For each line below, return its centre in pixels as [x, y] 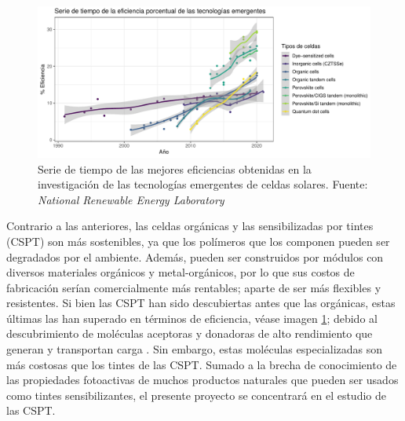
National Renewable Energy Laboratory [131, 199]
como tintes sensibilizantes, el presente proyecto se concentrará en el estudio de [196, 395]
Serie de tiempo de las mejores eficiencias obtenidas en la [175, 168]
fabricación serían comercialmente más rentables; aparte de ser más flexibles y [194, 287]
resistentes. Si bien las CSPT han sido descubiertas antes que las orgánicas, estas [201, 303]
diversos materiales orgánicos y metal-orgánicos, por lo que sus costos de [181, 272]
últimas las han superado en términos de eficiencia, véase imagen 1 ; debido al [192, 318]
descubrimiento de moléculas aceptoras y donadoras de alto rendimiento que [190, 333]
